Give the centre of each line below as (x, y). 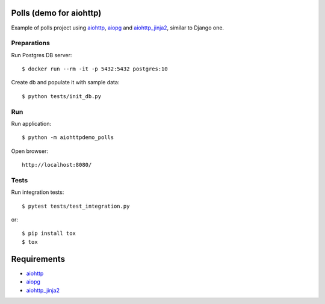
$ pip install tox (49, 234)
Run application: (31, 123)
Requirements (38, 259)
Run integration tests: (38, 192)
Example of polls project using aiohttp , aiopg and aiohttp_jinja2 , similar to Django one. (118, 28)
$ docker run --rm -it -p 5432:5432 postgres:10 (95, 69)
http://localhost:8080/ (57, 165)
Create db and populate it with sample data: (65, 82)
